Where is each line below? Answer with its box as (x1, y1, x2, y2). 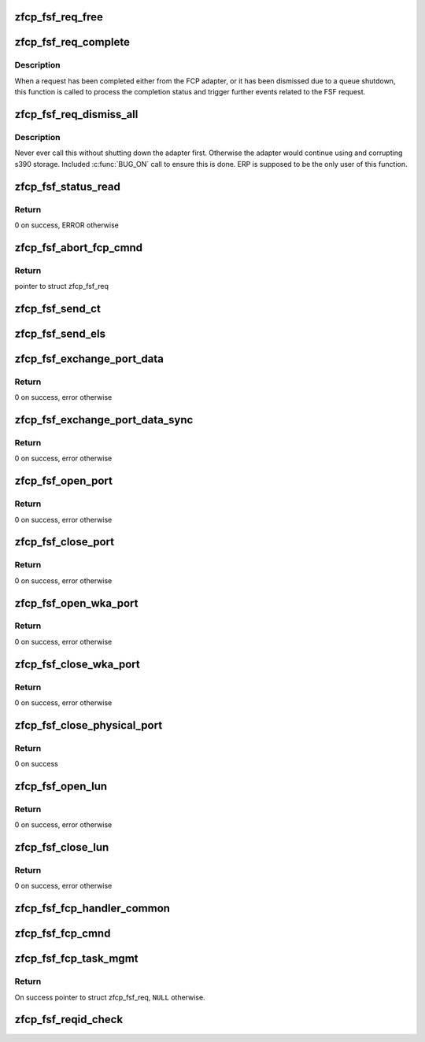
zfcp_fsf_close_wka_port (14, 657, 141, 671)
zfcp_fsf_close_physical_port (14, 719, 163, 732)
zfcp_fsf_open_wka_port (14, 597, 139, 610)
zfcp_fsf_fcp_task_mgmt (14, 952, 139, 966)
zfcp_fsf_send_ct (14, 301, 102, 315)
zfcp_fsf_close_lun (14, 841, 109, 854)
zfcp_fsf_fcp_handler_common (14, 902, 171, 915)
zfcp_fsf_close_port (14, 535, 114, 549)
